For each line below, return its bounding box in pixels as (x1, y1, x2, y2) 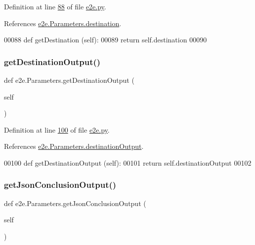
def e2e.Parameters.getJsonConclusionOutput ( (4, 198, 146, 208)
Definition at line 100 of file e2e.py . (4, 124, 110, 135)
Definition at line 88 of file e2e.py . (4, 1, 106, 11)
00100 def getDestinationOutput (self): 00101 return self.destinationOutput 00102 (4, 157, 252, 168)
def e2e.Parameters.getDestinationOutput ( (4, 75, 134, 85)
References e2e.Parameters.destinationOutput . (4, 141, 144, 151)
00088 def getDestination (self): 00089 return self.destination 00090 (4, 35, 207, 45)
